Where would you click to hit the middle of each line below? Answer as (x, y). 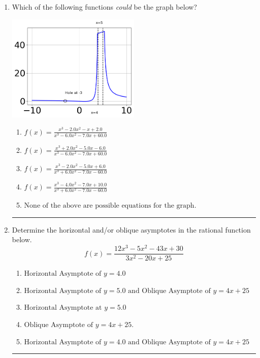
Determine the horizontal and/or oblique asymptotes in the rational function (131, 229)
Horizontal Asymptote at (63, 308)
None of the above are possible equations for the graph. (110, 206)
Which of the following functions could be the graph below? (104, 7)
